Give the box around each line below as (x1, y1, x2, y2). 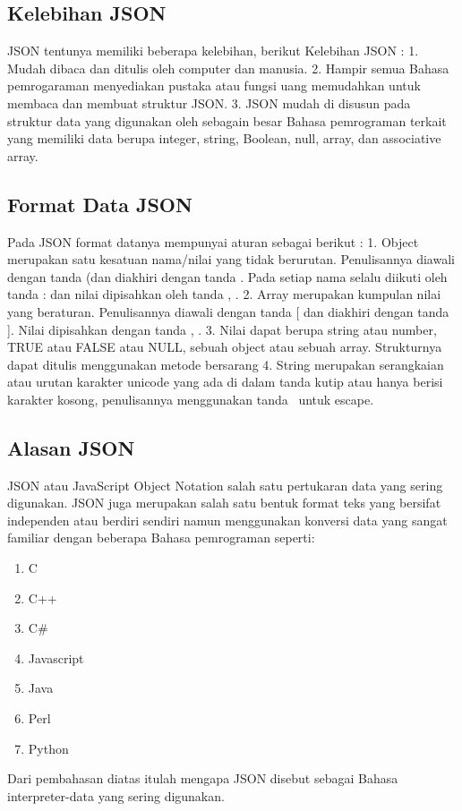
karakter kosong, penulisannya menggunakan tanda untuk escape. (7, 389, 374, 408)
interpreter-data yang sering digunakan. (7, 786, 225, 805)
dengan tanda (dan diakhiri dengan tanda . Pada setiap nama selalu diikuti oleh (7, 267, 448, 286)
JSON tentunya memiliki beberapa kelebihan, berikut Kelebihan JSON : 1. (7, 41, 419, 60)
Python (28, 738, 69, 757)
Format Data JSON (7, 190, 192, 218)
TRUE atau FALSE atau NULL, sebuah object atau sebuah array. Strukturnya (7, 337, 442, 356)
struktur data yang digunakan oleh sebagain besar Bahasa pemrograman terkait (7, 111, 447, 130)
